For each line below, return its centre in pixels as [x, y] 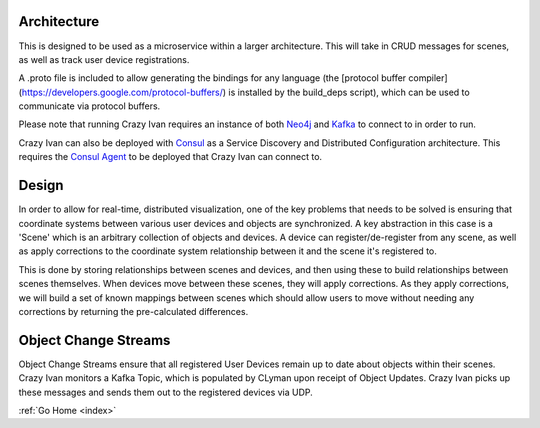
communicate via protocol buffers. [89, 106]
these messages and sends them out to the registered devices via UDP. [166, 392]
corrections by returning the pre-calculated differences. [133, 311]
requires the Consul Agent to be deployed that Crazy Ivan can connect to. [170, 157]
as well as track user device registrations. [104, 59]
